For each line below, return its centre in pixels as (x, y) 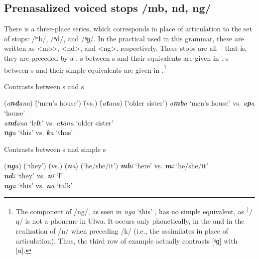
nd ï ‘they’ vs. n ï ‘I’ (34, 175)
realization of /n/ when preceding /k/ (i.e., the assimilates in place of (122, 231)
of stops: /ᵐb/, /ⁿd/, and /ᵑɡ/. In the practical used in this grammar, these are (124, 38)
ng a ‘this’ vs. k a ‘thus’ (39, 132)
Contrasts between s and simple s (55, 149)
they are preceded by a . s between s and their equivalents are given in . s (116, 58)
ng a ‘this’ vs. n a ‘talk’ (38, 185)
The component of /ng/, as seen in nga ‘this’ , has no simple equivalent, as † (132, 210)
